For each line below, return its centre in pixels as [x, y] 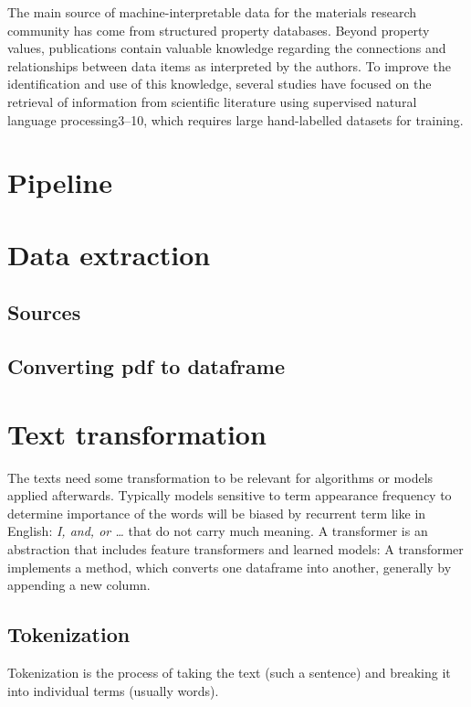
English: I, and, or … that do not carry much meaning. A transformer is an [218, 531]
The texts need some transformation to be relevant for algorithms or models [220, 477]
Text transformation [137, 433]
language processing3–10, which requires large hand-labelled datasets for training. [235, 119]
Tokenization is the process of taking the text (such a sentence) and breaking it [229, 672]
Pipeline [60, 182]
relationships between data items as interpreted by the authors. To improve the [229, 65]
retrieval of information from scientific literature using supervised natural [212, 101]
